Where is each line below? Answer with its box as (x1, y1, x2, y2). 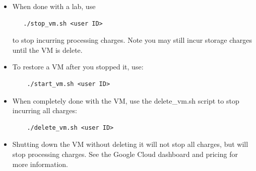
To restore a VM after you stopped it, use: (12, 61, 144, 72)
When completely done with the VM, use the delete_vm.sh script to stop (12, 95, 239, 106)
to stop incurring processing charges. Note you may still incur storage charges (12, 35, 252, 45)
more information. (12, 158, 68, 169)
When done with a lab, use (12, 1, 96, 11)
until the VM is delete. (12, 44, 83, 55)
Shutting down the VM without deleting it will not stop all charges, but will (12, 139, 248, 149)
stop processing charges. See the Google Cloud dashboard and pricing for (12, 148, 238, 159)
